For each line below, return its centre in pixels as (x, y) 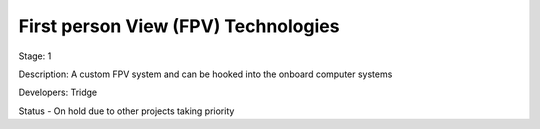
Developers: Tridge (58, 92)
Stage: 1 (35, 56)
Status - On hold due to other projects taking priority (126, 111)
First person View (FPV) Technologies (179, 26)
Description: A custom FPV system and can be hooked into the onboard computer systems (205, 74)
